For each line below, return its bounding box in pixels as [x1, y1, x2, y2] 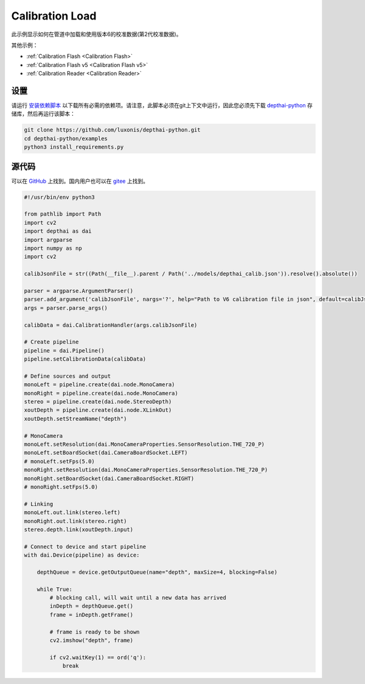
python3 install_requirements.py [24, 144, 124, 150]
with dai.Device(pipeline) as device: [24, 552, 140, 559]
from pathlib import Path [24, 211, 102, 217]
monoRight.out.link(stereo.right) [24, 518, 127, 524]
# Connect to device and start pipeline [24, 543, 146, 550]
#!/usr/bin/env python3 [24, 194, 96, 200]
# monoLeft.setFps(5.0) [24, 457, 96, 465]
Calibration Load [11, 9, 97, 23]
